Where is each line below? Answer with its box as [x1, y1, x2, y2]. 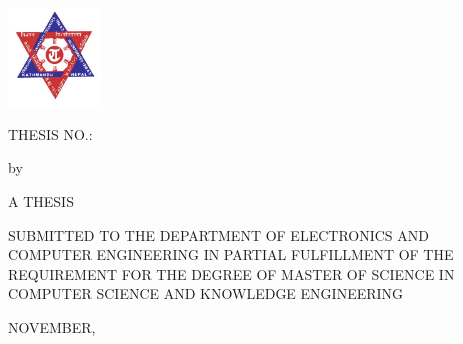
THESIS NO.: [8, 123, 93, 144]
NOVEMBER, [8, 317, 96, 338]
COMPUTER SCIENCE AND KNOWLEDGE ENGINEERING [8, 283, 404, 304]
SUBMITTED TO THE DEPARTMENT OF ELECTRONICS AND [8, 224, 429, 245]
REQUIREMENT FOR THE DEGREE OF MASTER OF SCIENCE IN [8, 263, 455, 284]
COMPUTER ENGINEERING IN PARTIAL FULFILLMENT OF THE [8, 244, 454, 265]
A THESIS [8, 191, 74, 212]
